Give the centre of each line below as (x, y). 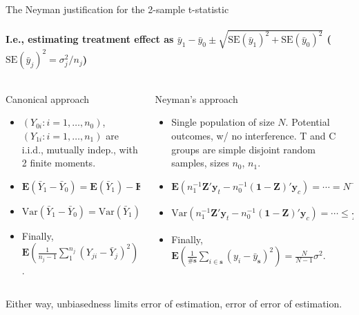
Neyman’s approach (196, 98)
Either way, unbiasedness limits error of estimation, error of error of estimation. (174, 303)
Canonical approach (48, 98)
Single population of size (223, 122)
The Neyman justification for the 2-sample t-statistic (117, 9)
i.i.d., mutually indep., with (80, 149)
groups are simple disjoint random (244, 149)
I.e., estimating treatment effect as (90, 39)
